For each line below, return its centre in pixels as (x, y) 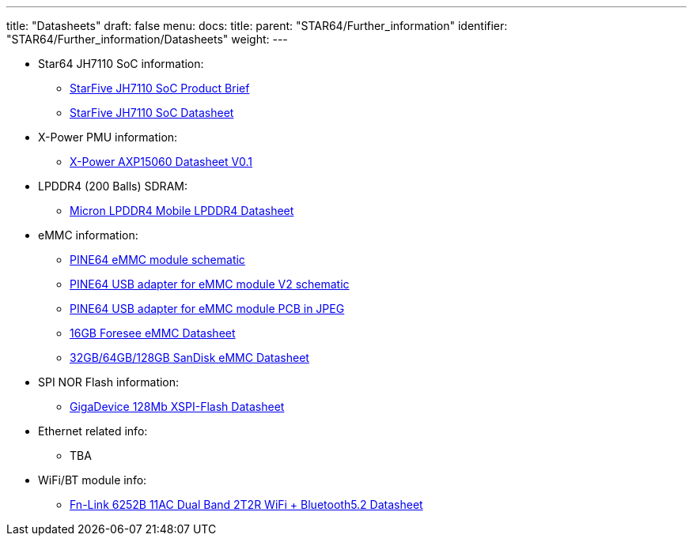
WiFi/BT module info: (93, 480)
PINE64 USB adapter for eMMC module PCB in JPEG (207, 309)
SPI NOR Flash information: (109, 382)
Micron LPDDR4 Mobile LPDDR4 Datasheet (182, 211)
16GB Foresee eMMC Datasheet (153, 333)
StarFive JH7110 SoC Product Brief (160, 88)
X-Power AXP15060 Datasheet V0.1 (161, 162)
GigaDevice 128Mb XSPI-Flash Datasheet (177, 406)
